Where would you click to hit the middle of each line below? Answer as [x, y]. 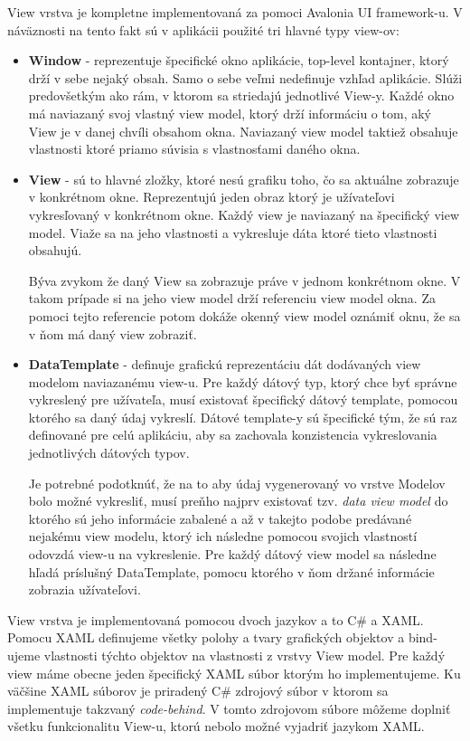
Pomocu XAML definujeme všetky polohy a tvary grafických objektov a [206, 637]
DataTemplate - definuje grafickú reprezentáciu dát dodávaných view [225, 364]
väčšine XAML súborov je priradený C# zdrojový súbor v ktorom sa [198, 691]
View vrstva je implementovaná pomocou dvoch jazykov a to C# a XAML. [216, 619]
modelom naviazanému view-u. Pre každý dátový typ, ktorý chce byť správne [243, 381]
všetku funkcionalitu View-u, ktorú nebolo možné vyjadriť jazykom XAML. [216, 726]
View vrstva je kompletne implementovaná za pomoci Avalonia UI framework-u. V [235, 12]
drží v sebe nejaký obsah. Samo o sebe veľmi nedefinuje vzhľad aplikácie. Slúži [245, 77]
